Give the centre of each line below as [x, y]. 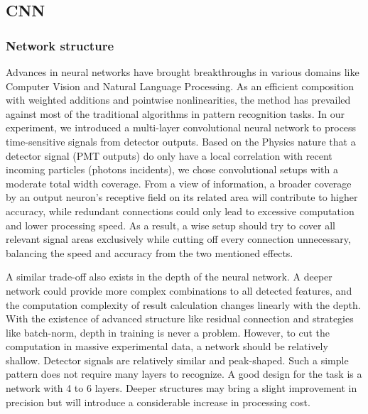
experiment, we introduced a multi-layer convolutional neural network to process [181, 127]
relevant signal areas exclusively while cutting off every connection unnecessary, [178, 239]
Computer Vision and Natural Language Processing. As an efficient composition [180, 86]
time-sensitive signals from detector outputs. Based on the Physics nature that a [181, 141]
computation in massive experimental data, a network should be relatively [167, 346]
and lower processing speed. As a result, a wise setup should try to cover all [171, 225]
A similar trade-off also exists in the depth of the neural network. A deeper [169, 277]
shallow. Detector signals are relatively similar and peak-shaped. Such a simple [177, 360]
